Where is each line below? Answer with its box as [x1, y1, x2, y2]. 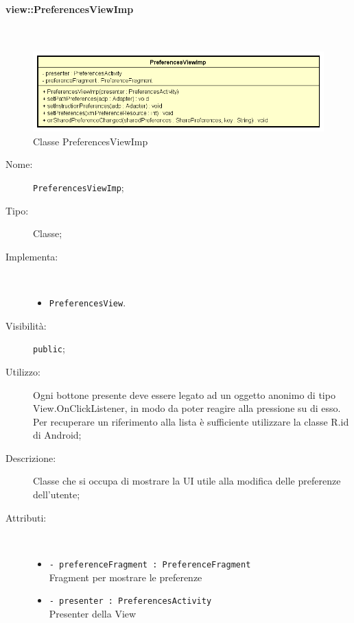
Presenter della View [49, 606, 137, 620]
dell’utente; [33, 487, 80, 502]
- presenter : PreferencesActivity [49, 596, 212, 607]
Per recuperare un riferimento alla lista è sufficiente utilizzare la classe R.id [33, 414, 349, 428]
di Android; [33, 428, 82, 442]
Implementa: [5, 249, 58, 263]
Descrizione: [5, 450, 56, 465]
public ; [33, 341, 65, 356]
